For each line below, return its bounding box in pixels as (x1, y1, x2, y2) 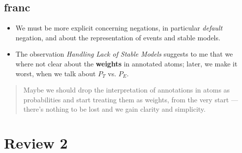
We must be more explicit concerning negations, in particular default (15, 23, 223, 33)
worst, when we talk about (15, 68, 96, 78)
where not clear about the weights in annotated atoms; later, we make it (15, 58, 238, 68)
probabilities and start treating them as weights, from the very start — (23, 94, 238, 104)
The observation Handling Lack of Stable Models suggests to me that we (15, 49, 233, 59)
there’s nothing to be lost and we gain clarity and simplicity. (23, 104, 206, 114)
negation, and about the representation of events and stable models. (15, 32, 220, 42)
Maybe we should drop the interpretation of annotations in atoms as (23, 85, 230, 95)
